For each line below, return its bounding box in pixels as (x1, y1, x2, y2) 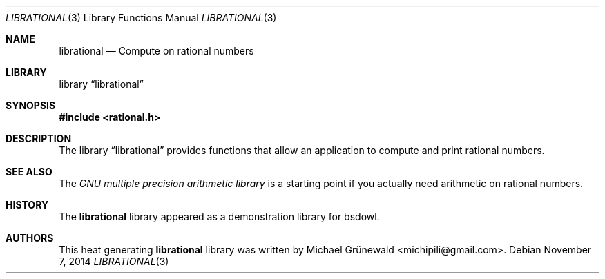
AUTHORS (6, 232, 54, 244)
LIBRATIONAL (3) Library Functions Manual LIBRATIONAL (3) (6, 12, 277, 23)
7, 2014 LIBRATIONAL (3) (59, 256, 169, 267)
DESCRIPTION (6, 133, 72, 144)
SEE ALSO (6, 166, 52, 177)
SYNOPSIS (6, 99, 56, 111)
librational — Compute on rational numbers (59, 45, 254, 57)
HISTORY (6, 199, 49, 211)
